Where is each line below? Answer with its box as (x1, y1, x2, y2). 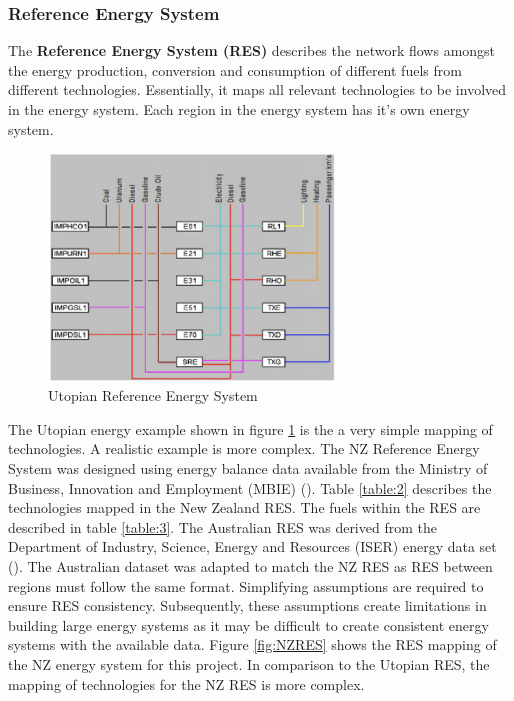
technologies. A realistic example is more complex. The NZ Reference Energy (8, 438, 480, 459)
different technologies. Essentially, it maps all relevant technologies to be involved (8, 79, 507, 100)
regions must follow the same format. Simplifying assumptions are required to (8, 575, 484, 596)
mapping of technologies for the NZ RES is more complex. (8, 673, 365, 694)
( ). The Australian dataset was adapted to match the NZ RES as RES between (8, 556, 493, 577)
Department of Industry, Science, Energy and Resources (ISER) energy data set (8, 536, 497, 557)
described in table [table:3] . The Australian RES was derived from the (8, 516, 437, 537)
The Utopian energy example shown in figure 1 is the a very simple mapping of (8, 418, 493, 439)
